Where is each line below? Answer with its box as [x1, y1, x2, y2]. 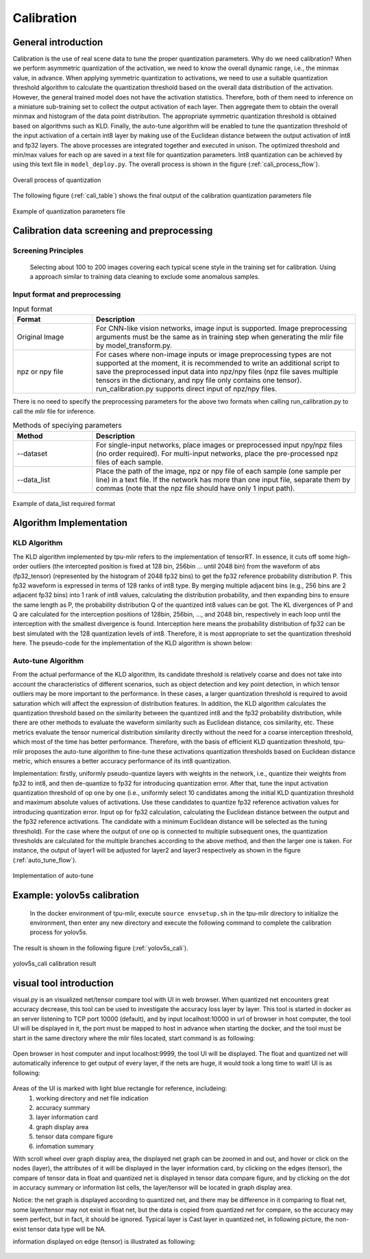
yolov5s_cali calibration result [12, 960, 97, 968]
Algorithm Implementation [12, 517, 128, 529]
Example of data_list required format [12, 499, 116, 507]
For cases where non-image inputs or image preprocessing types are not [96, 350, 332, 360]
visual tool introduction [12, 977, 114, 989]
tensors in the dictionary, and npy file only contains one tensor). [96, 376, 302, 385]
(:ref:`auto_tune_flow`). [12, 855, 77, 864]
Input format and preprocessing [12, 289, 121, 299]
